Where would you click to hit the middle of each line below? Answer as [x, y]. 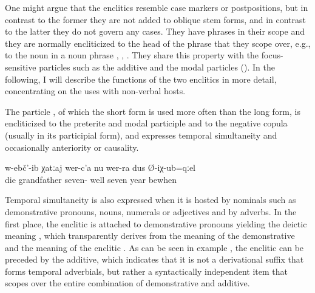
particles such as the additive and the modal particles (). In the [157, 67]
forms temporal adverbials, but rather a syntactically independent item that [146, 271]
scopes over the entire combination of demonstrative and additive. [127, 283]
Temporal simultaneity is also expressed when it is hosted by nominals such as [151, 200]
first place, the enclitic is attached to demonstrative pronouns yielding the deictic [156, 223]
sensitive [21, 67]
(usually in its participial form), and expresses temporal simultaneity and [141, 135]
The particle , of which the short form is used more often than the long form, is [153, 111]
